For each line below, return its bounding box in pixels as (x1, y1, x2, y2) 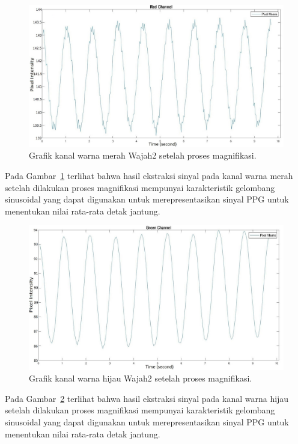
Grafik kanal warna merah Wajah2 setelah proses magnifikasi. (29, 149, 257, 162)
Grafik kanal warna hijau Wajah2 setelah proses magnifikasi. (29, 372, 252, 385)
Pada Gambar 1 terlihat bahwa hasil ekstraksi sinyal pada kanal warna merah (5, 169, 293, 182)
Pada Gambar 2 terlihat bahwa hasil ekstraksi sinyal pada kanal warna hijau (5, 392, 289, 404)
